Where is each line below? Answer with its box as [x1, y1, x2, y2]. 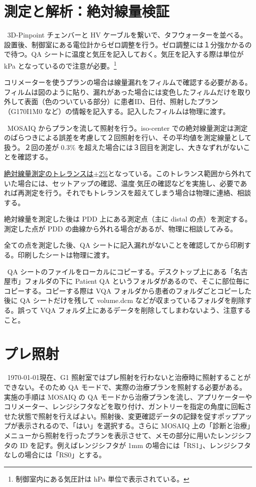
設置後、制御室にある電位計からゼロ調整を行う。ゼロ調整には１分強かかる [4, 39, 245, 49]
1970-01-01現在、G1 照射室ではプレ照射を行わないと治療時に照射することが [7, 372, 251, 382]
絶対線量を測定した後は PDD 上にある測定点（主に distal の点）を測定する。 [4, 214, 252, 224]
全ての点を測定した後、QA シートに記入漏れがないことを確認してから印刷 [4, 240, 244, 250]
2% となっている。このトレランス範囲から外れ [98, 168, 245, 178]
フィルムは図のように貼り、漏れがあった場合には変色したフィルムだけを [4, 86, 238, 97]
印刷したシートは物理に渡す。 [17, 250, 114, 260]
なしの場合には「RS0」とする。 [4, 450, 106, 460]
